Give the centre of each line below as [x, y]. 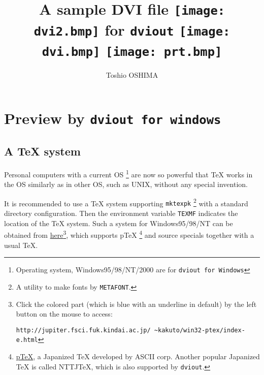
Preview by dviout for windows [113, 118]
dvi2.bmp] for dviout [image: [132, 29]
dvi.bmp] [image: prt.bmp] [132, 52]
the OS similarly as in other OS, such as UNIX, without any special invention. [126, 184]
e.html [27, 340]
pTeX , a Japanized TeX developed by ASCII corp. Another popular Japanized [138, 356]
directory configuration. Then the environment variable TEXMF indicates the [121, 213]
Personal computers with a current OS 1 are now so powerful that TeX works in [128, 173]
